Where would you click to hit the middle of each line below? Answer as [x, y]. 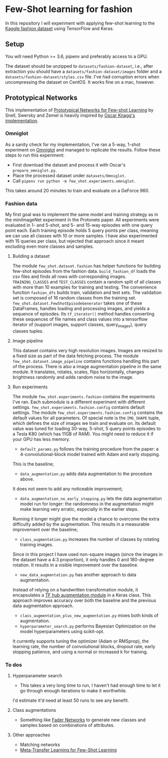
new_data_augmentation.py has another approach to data [78, 574]
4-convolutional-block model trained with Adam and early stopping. [90, 454]
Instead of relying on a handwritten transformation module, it [75, 589]
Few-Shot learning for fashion [69, 9]
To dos [14, 665]
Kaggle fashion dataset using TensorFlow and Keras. [60, 28]
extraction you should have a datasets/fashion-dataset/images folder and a [83, 71]
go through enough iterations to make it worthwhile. [73, 691]
